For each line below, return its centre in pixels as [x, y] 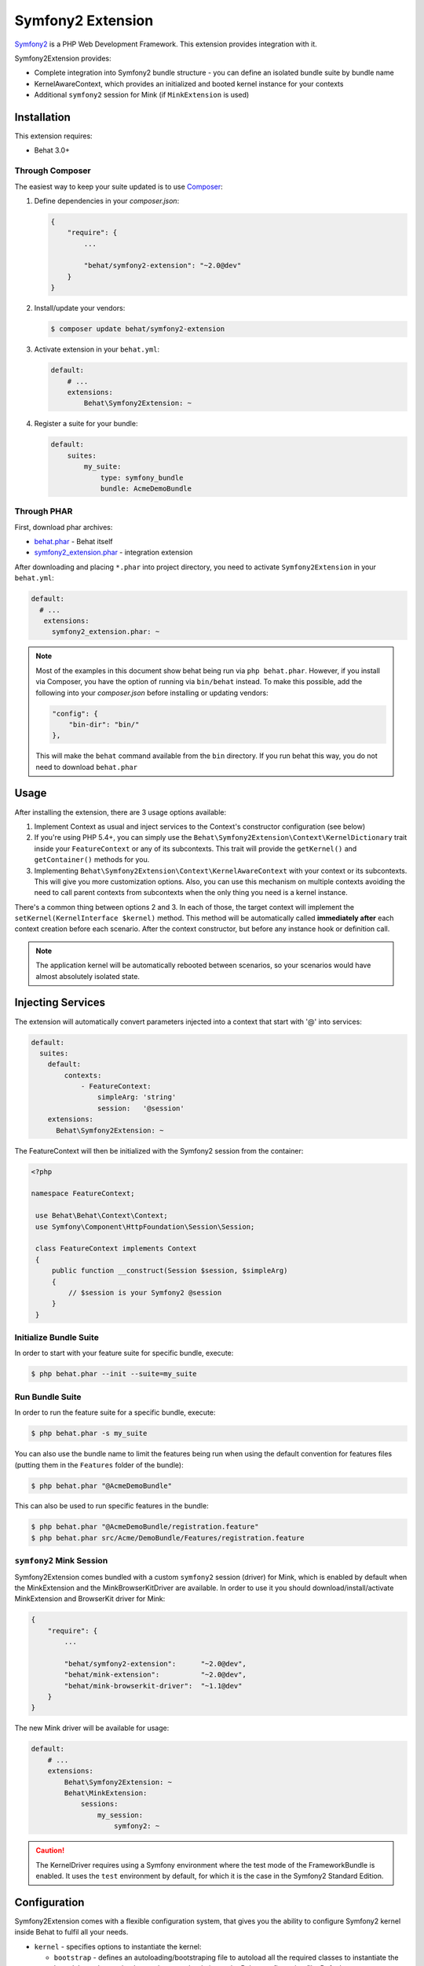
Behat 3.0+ [52, 150]
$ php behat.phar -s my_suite [89, 1434]
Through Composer [53, 171]
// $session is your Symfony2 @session [145, 1292]
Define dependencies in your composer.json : [107, 201]
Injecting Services [60, 1003]
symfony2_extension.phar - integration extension [113, 552]
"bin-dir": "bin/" [104, 724]
